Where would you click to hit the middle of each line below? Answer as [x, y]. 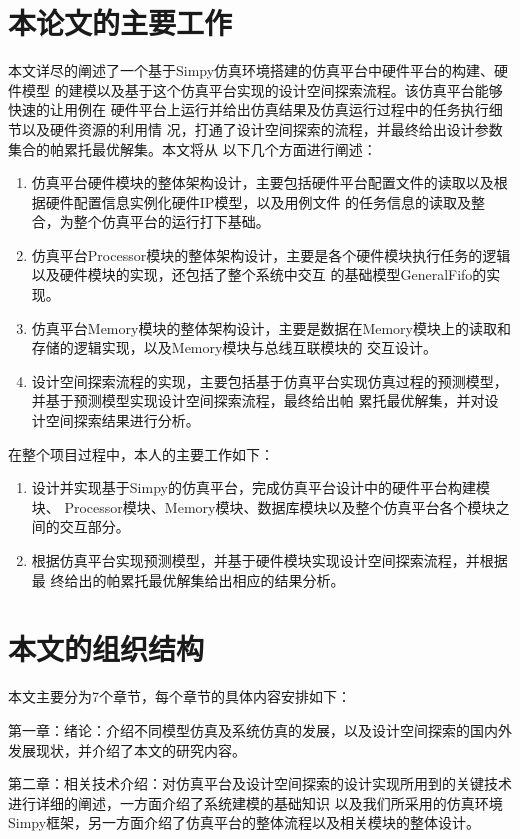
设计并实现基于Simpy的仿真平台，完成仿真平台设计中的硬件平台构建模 [260, 487]
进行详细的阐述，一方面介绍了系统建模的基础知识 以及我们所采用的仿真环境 [255, 802]
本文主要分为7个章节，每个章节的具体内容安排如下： [179, 696]
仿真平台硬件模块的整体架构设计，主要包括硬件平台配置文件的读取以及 [262, 182]
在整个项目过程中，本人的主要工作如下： [141, 453]
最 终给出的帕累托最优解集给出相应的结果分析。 [188, 579]
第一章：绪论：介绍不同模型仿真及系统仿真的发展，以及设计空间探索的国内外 [260, 729]
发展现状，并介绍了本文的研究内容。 [127, 749]
